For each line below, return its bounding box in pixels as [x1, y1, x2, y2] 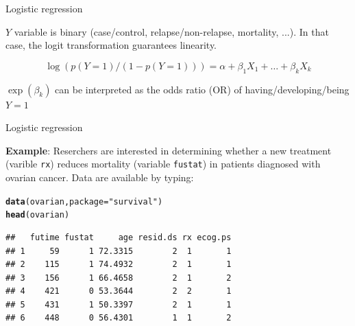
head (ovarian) [5, 210, 70, 220]
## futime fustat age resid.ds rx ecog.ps [5, 232, 232, 242]
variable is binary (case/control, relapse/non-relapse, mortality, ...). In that [14, 24, 329, 38]
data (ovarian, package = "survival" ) [5, 196, 163, 207]
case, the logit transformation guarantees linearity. [5, 38, 217, 52]
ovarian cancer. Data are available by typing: [5, 170, 194, 185]
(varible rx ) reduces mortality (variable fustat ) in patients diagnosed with [5, 156, 321, 171]
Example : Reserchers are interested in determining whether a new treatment [5, 143, 332, 157]
